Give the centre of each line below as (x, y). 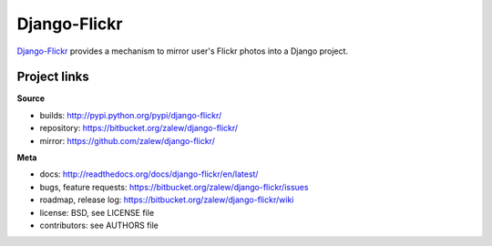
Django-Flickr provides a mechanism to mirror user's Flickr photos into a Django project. (183, 51)
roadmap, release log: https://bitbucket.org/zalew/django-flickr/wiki (167, 200)
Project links (53, 77)
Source (31, 98)
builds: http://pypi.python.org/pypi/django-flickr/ (131, 115)
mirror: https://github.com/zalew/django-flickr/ (128, 140)
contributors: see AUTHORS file (99, 225)
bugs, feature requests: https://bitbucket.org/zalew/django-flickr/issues (174, 187)
